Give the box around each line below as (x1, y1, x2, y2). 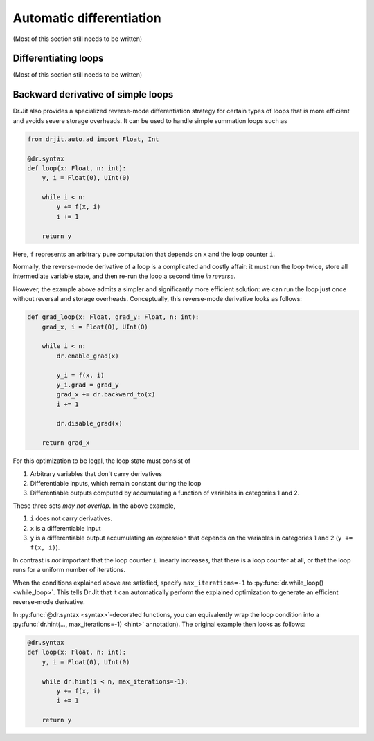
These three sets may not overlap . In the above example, (12, 502, 176, 510)
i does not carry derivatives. (30, 514, 113, 522)
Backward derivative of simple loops (12, 89, 174, 100)
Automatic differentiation (12, 10, 162, 26)
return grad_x (42, 439, 90, 447)
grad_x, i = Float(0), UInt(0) (42, 322, 148, 331)
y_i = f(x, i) (56, 371, 105, 379)
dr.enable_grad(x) (56, 351, 119, 360)
